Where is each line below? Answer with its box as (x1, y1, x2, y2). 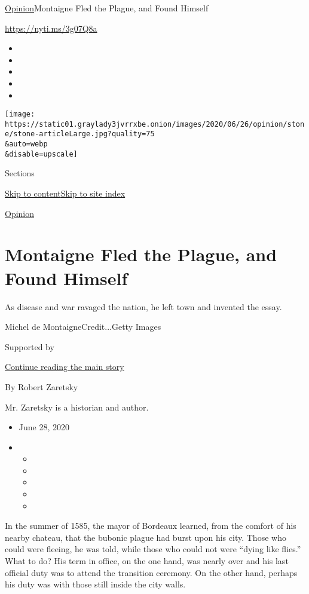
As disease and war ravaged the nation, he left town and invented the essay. (5, 300, 282, 313)
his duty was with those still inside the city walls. (5, 578, 186, 590)
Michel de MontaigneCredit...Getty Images (5, 320, 161, 333)
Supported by (5, 340, 54, 353)
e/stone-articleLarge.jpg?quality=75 (5, 130, 155, 139)
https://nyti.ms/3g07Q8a (5, 22, 97, 34)
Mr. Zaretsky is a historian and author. (5, 400, 149, 413)
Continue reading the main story (5, 360, 124, 373)
